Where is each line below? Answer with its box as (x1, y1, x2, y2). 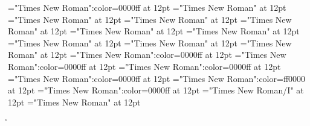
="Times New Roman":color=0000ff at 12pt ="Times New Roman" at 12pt (8, 1, 286, 13)
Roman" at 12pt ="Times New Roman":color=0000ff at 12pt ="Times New (8, 48, 286, 61)
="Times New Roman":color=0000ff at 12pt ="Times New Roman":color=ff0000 (8, 72, 306, 84)
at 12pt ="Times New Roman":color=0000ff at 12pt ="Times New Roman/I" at (8, 84, 304, 96)
